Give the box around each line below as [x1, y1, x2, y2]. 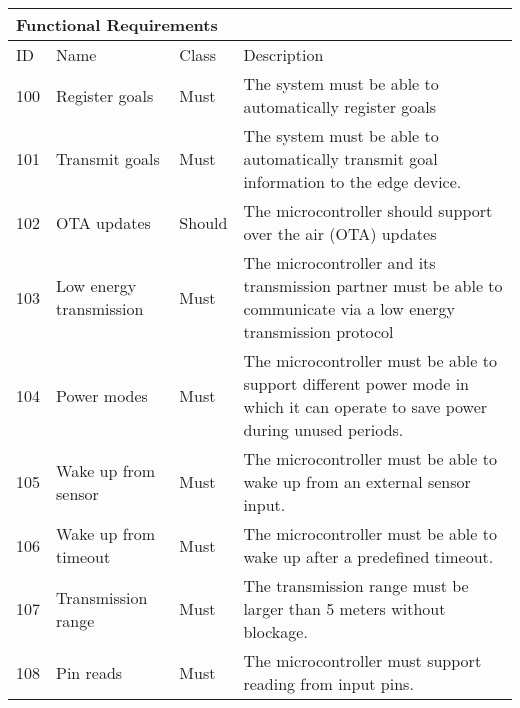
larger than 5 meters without [243, 597, 446, 620]
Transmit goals [56, 147, 160, 170]
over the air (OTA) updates [243, 222, 437, 245]
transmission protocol [243, 320, 394, 343]
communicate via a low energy [243, 297, 455, 320]
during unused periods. [243, 418, 404, 441]
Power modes [56, 383, 148, 407]
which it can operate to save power [243, 395, 488, 418]
